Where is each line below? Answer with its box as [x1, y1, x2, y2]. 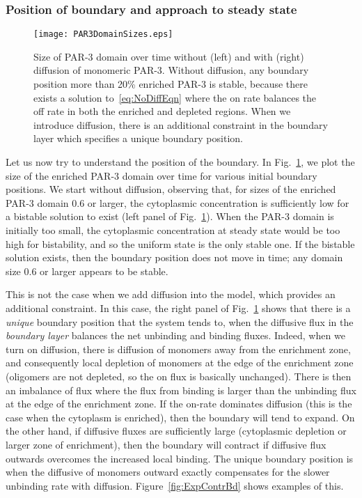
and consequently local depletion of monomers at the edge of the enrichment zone [6, 355, 354, 370]
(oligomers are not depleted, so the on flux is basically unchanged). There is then [6, 368, 352, 383]
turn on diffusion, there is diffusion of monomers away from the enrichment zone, [6, 341, 351, 356]
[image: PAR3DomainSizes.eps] [33, 29, 173, 40]
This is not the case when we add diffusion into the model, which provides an [6, 287, 336, 302]
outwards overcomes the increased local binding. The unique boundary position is [6, 451, 354, 465]
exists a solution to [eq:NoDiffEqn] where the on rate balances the [33, 90, 317, 104]
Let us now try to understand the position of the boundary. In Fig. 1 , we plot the [6, 155, 355, 169]
